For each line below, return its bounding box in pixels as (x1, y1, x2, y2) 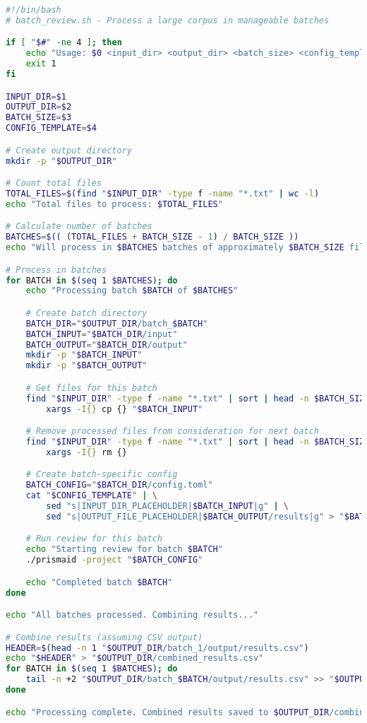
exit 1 (25, 59, 56, 69)
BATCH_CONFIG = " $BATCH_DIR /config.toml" (25, 480, 213, 490)
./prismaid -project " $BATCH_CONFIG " (25, 555, 203, 565)
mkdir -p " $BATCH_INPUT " (25, 350, 143, 360)
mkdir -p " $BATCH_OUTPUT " (25, 360, 148, 371)
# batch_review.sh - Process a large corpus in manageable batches (6, 15, 330, 25)
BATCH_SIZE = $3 (6, 112, 72, 123)
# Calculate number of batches (6, 221, 152, 232)
